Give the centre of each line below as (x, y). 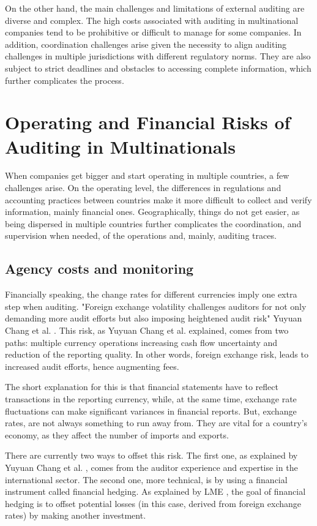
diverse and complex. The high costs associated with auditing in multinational (152, 20)
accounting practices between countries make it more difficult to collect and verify (158, 199)
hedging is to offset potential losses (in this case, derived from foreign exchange (153, 503)
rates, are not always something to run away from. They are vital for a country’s (156, 423)
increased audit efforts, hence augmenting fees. (92, 366)
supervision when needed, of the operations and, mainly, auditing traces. (141, 235)
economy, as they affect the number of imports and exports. (117, 434)
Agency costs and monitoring (99, 269)
